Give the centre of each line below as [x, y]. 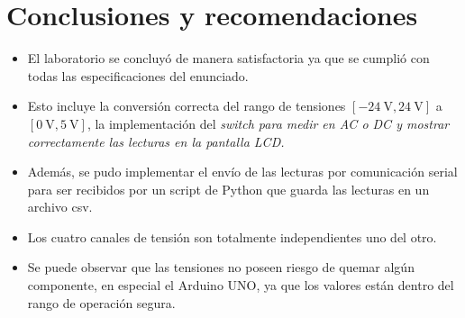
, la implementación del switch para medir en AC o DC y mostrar [268, 123]
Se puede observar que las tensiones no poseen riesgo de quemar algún [221, 267]
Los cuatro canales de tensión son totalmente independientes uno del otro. [232, 236]
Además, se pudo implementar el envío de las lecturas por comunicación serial [242, 172]
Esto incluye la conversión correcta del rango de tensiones [187, 106]
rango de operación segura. [101, 302]
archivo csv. [60, 207]
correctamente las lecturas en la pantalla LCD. [156, 141]
